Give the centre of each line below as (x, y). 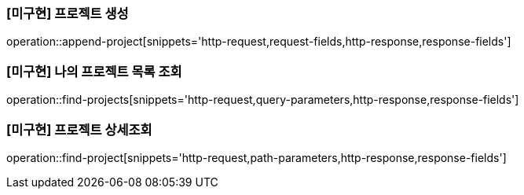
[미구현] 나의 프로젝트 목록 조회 (94, 71)
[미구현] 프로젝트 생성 (68, 13)
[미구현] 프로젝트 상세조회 (79, 129)
